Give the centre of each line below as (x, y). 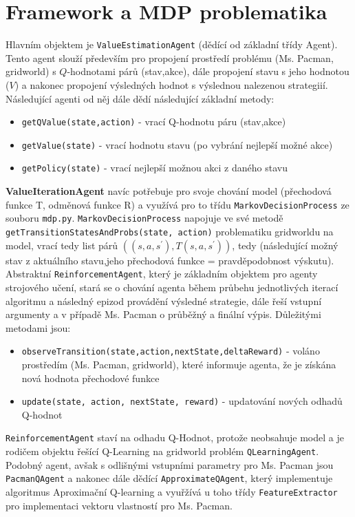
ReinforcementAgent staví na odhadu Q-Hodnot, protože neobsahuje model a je (175, 437)
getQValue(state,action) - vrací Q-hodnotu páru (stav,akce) (154, 122)
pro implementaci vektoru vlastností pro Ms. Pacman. (119, 505)
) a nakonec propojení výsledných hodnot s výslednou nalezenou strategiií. (171, 84)
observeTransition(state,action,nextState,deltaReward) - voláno (171, 351)
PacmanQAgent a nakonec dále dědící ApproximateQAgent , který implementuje (169, 478)
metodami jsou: (38, 327)
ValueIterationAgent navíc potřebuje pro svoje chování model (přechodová (169, 191)
